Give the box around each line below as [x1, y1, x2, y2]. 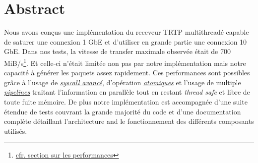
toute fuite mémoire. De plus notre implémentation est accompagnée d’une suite [4, 96, 248, 107]
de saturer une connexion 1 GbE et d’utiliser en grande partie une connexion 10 [4, 36, 247, 47]
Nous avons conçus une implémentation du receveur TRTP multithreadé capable [4, 27, 249, 37]
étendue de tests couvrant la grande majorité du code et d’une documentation [4, 106, 241, 116]
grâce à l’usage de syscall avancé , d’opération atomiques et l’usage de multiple [4, 77, 241, 87]
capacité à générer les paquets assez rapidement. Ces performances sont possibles [4, 67, 250, 78]
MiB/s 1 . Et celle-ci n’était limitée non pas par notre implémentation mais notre [4, 56, 246, 68]
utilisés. [4, 125, 27, 136]
